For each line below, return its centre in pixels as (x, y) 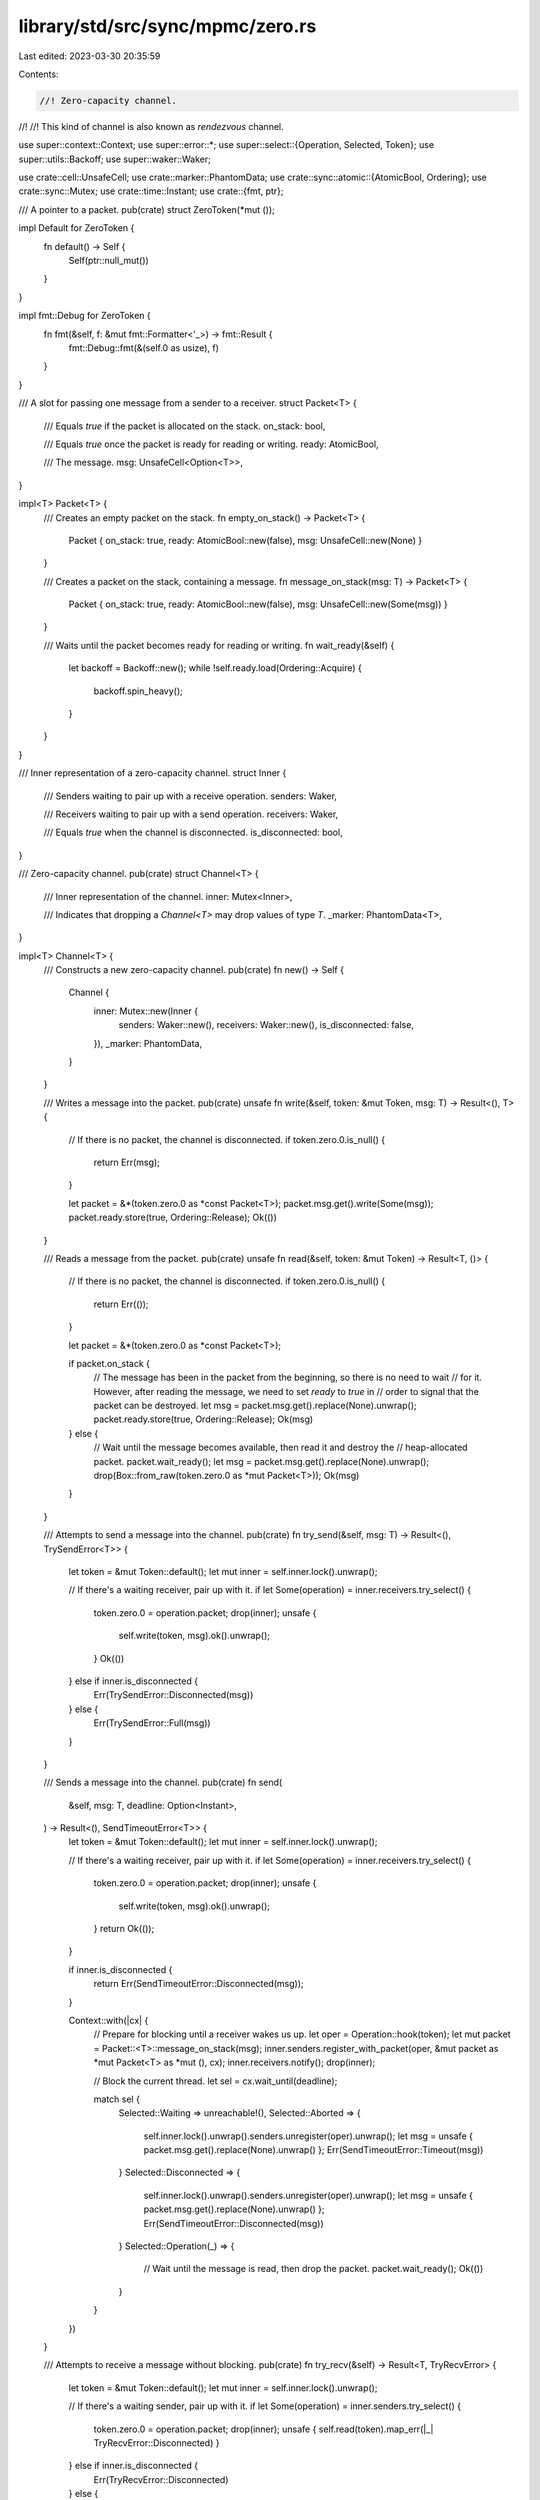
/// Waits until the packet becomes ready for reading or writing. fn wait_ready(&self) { (219, 645)
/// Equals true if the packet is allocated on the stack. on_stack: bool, (184, 426)
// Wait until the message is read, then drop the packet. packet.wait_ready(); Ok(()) (313, 2269)
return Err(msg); (126, 1162)
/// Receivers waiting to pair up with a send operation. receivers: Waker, (191, 814)
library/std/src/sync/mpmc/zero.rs (167, 26)
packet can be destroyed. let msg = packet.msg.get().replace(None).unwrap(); (255, 1406)
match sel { (116, 2099)
